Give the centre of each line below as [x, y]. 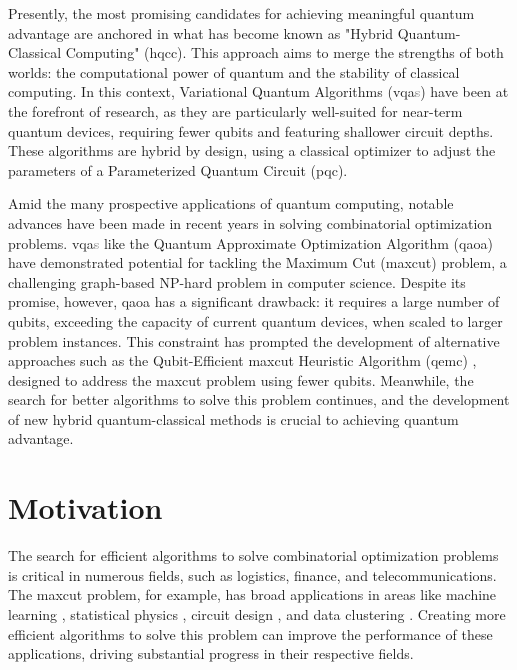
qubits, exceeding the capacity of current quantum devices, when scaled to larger [255, 320]
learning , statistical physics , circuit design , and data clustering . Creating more [257, 613]
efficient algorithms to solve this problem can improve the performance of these [250, 633]
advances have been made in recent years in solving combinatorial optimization [250, 222]
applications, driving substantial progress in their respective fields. [211, 653]
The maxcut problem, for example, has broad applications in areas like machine [252, 594]
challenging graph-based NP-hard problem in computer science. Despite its [237, 281]
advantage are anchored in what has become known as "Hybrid [201, 32]
